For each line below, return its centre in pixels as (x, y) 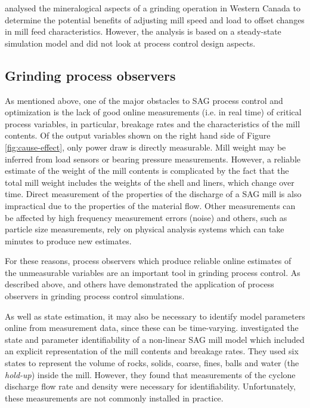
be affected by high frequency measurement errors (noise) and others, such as (146, 217)
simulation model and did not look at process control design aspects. (130, 43)
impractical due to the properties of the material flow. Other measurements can (150, 205)
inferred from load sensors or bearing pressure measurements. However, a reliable (153, 159)
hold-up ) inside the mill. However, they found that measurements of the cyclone (150, 374)
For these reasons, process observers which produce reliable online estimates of (148, 261)
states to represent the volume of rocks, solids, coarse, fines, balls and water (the (152, 363)
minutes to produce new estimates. (68, 240)
